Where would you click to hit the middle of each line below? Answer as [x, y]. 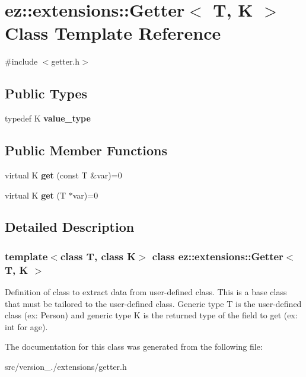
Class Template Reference [113, 33]
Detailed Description [70, 227]
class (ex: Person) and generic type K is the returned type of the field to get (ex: [151, 315]
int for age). [26, 326]
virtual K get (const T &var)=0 [63, 175]
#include [21, 61]
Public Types [46, 93]
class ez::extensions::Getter [218, 256]
